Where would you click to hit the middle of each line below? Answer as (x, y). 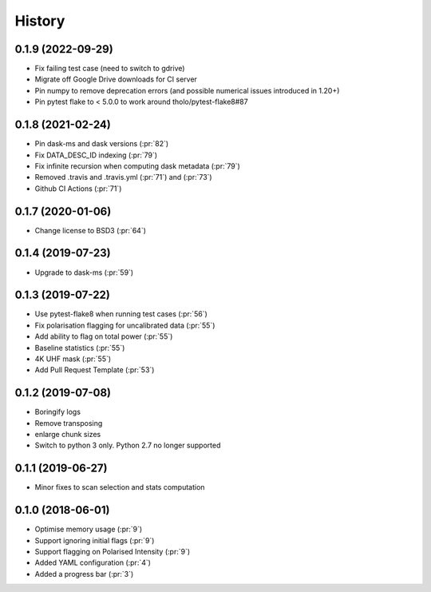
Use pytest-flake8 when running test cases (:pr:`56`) (121, 314)
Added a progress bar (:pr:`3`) (84, 574)
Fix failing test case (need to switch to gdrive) (110, 69)
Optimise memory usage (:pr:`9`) (89, 529)
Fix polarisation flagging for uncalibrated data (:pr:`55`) (125, 325)
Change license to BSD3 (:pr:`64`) (91, 230)
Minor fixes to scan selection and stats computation (120, 487)
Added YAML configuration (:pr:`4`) (93, 562)
